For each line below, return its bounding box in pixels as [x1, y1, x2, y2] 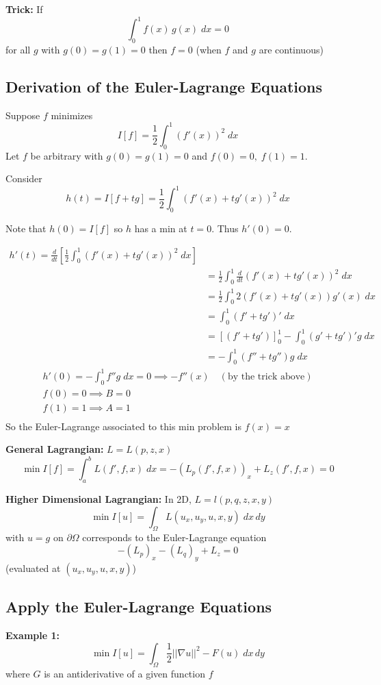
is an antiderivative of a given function [44, 666, 205, 680]
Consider [5, 171, 42, 186]
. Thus [211, 221, 239, 236]
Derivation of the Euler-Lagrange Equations [5, 75, 323, 97]
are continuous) [259, 42, 324, 56]
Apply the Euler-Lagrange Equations [5, 596, 272, 617]
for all [5, 42, 31, 56]
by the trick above [227, 371, 305, 382]
